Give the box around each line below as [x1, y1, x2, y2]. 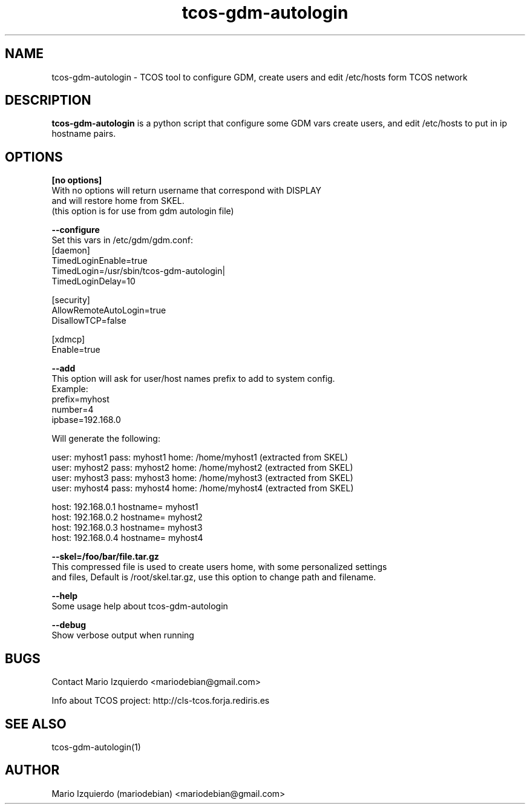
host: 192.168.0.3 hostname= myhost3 [51, 522, 203, 533]
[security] [51, 295, 90, 306]
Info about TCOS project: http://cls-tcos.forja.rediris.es [51, 695, 270, 706]
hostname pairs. [51, 128, 116, 139]
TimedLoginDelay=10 [51, 276, 136, 287]
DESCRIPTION [5, 93, 91, 108]
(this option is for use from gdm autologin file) [51, 206, 234, 217]
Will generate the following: [51, 433, 160, 444]
